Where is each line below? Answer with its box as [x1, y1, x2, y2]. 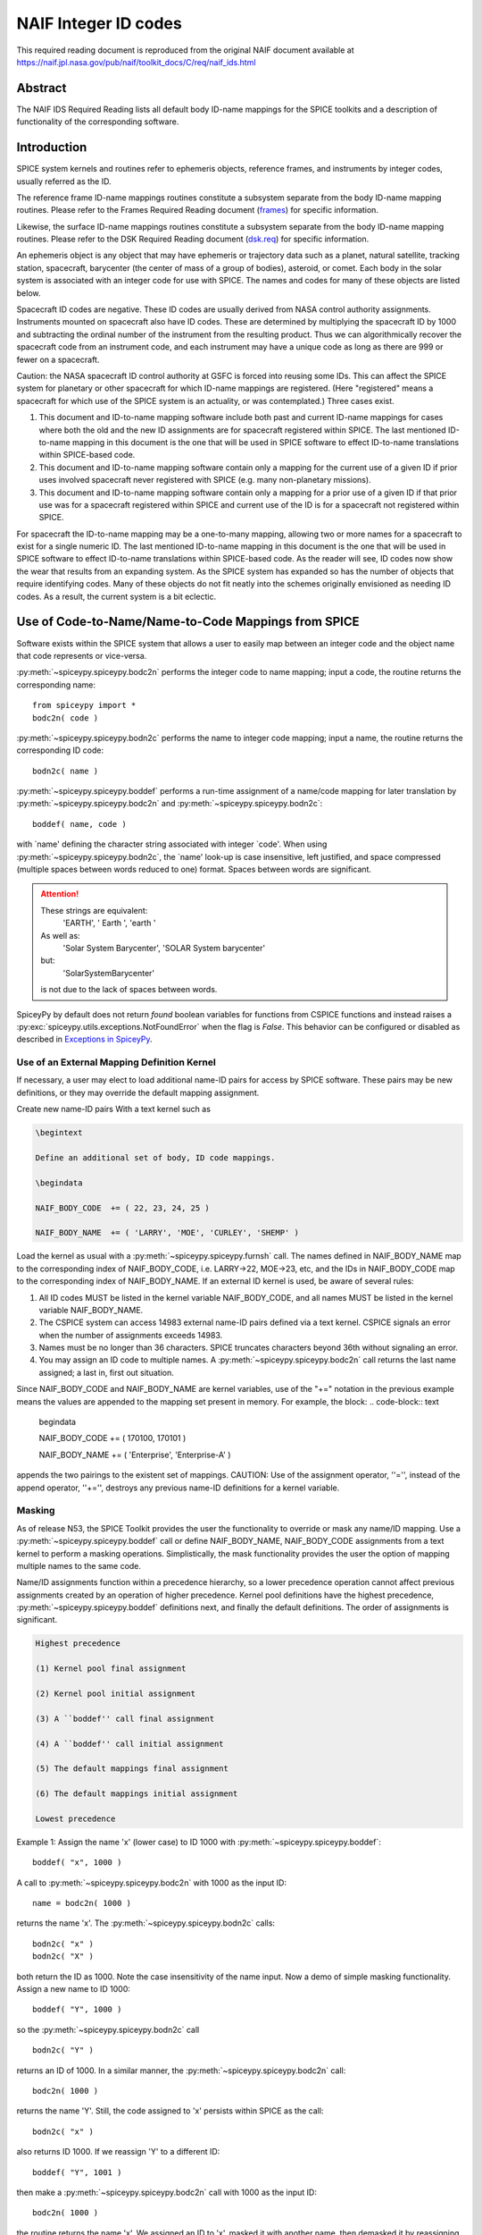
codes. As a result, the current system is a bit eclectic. [16, 591, 217, 602]
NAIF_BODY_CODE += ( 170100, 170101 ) [38, 1433, 187, 1444]
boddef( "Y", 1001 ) [32, 2167, 122, 2177]
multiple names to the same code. [16, 1560, 142, 1571]
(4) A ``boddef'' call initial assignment [35, 1739, 224, 1749]
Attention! [40, 889, 79, 899]
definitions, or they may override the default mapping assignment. [16, 1087, 260, 1098]
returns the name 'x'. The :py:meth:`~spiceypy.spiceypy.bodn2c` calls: [16, 1918, 276, 1928]
